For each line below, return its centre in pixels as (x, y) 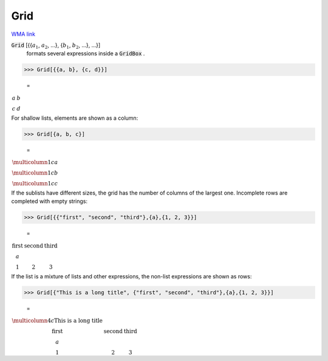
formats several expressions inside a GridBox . (86, 53)
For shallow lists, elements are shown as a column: (75, 118)
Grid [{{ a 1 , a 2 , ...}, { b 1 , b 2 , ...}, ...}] (56, 46)
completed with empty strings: (50, 201)
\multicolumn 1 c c (35, 184)
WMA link (23, 34)
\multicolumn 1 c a (35, 162)
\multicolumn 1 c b (35, 173)
